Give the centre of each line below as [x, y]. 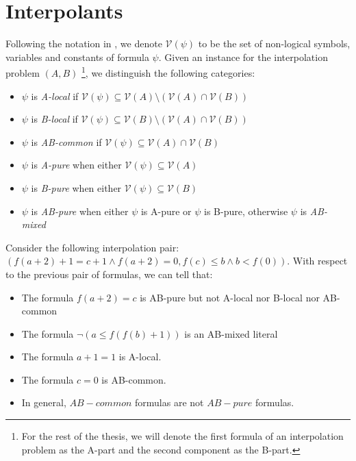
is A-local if [55, 96]
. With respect [317, 261]
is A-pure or [166, 211]
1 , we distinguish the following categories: [168, 72]
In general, [44, 402]
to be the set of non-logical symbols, [274, 43]
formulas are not [169, 402]
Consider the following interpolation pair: [92, 247]
